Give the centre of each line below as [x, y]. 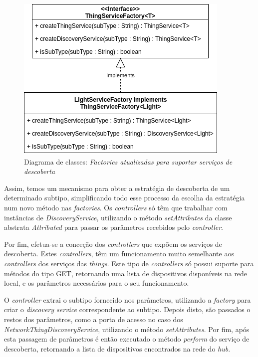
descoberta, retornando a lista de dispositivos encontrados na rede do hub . [117, 348]
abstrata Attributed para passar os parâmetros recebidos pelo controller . [114, 227]
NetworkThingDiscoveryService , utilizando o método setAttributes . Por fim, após [127, 329]
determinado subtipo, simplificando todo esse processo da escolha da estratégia [125, 198]
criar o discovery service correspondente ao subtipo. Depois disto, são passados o [127, 309]
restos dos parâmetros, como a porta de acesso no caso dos [94, 319]
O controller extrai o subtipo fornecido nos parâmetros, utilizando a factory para [128, 299]
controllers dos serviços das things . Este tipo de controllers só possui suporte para [129, 263]
